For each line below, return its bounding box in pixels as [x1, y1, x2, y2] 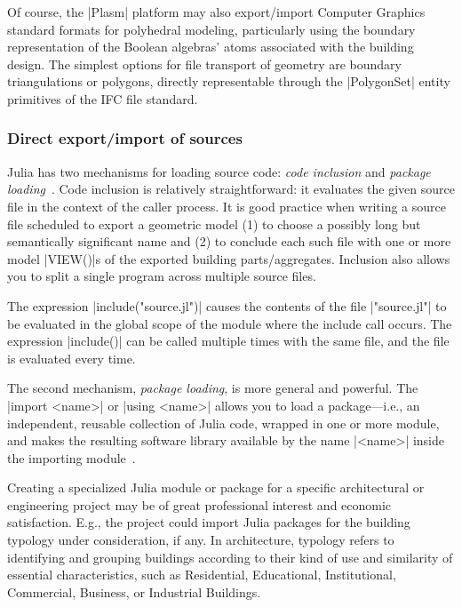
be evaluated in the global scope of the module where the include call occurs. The [7, 314, 452, 332]
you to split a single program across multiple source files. [7, 267, 316, 285]
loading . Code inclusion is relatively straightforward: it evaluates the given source [7, 180, 455, 198]
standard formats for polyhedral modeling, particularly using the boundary [7, 20, 416, 38]
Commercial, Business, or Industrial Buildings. [7, 582, 261, 601]
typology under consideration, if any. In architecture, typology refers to [7, 531, 394, 549]
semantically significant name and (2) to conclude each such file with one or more [7, 232, 451, 251]
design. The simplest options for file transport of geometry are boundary [7, 54, 402, 73]
